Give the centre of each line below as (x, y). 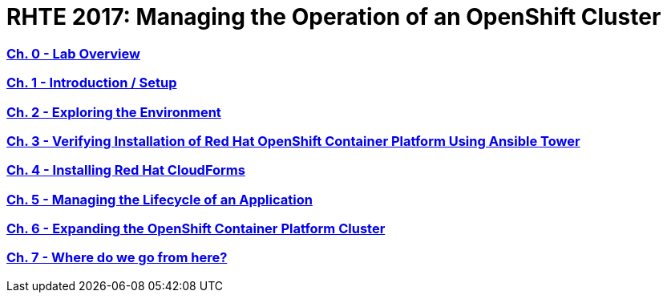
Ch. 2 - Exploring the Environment (114, 112)
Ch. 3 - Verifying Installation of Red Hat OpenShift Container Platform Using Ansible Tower (293, 141)
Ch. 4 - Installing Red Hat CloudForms (126, 170)
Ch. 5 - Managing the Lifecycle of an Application (160, 199)
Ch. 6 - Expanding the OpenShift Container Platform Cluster (196, 228)
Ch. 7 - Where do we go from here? (117, 258)
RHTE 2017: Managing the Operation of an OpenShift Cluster (334, 17)
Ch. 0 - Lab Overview (73, 53)
